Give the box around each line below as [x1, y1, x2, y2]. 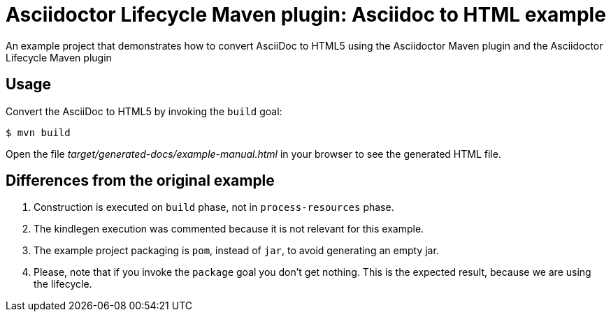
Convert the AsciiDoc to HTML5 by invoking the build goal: [6, 105, 282, 117]
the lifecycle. [34, 278, 92, 290]
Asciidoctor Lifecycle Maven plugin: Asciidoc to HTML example [6, 3, 606, 27]
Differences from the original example [6, 172, 275, 190]
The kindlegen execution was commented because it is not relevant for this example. [34, 223, 424, 235]
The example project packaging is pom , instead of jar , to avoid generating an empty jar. [34, 244, 439, 257]
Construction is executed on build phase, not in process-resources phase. [34, 201, 394, 214]
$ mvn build [6, 126, 71, 138]
